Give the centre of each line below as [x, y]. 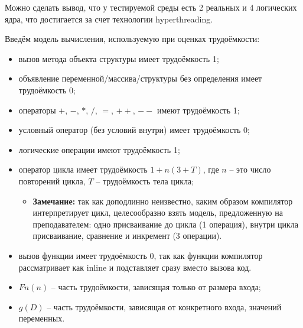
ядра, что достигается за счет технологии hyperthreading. [109, 19]
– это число [250, 169]
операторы [37, 110]
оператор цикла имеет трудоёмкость [83, 169]
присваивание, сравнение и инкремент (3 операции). [127, 236]
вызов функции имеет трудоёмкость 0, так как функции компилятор [141, 255]
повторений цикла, [52, 181]
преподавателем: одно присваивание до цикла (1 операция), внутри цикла [166, 224]
